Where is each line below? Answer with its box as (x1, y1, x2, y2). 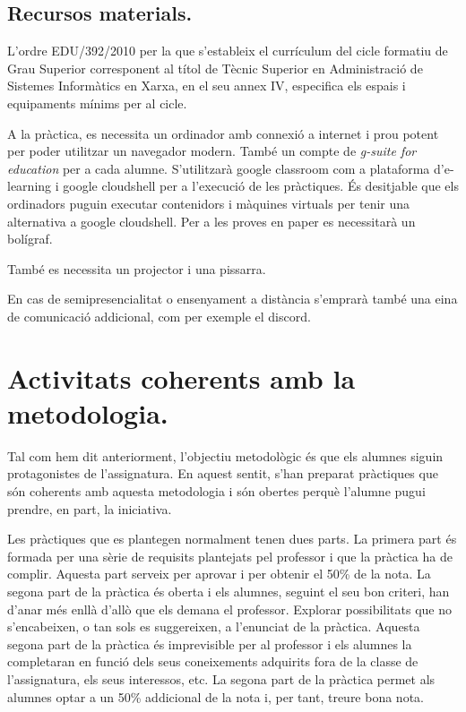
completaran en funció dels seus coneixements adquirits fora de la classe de (7, 652, 419, 671)
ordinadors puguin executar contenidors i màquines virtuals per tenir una (7, 193, 410, 212)
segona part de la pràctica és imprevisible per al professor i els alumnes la (7, 634, 412, 653)
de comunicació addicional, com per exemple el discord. (7, 306, 311, 325)
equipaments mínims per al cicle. (7, 93, 187, 112)
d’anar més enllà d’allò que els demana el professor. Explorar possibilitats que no (7, 599, 453, 618)
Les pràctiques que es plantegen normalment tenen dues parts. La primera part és (7, 529, 457, 548)
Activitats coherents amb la (7, 359, 356, 396)
